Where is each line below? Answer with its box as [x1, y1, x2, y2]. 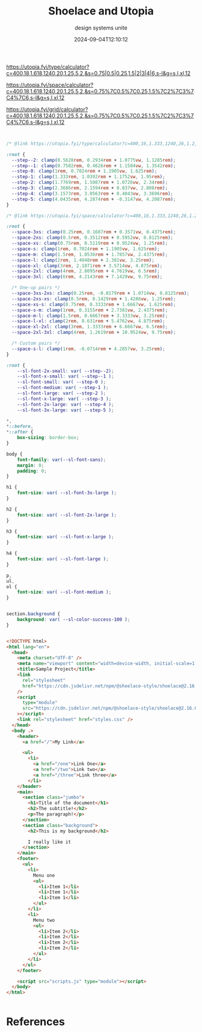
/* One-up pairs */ [11, 284, 61, 291]
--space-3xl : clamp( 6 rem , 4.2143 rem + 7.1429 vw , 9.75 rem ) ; [11, 274, 163, 280]
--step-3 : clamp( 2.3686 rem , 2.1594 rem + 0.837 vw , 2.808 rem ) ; [11, 185, 168, 191]
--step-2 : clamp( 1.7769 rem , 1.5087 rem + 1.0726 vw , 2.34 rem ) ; [11, 179, 168, 186]
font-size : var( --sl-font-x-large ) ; [17, 534, 114, 540]
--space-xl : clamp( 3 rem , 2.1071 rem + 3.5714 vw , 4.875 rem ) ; [11, 263, 163, 269]
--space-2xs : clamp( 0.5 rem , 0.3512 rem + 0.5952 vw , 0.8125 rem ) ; [11, 235, 174, 241]
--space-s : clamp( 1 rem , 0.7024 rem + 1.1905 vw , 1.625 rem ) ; [11, 245, 161, 252]
